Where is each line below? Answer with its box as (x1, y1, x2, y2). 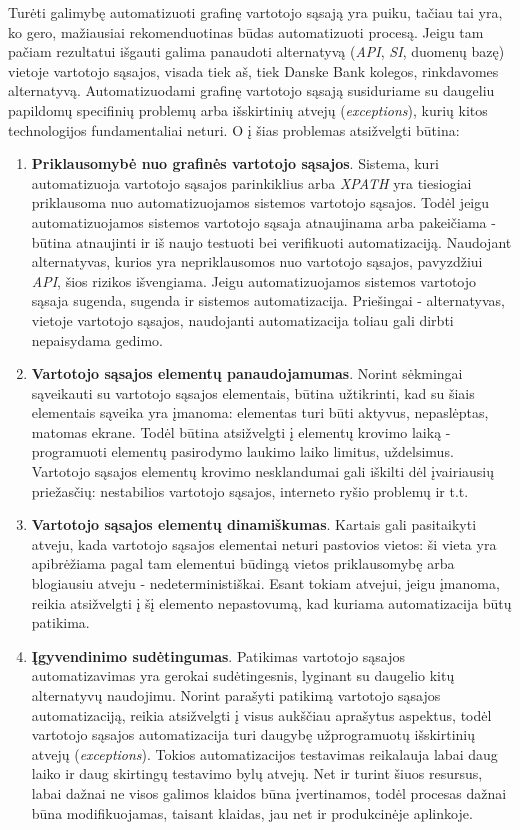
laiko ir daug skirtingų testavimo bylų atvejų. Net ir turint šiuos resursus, (31, 763, 483, 784)
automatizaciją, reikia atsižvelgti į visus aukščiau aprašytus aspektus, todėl (31, 704, 492, 725)
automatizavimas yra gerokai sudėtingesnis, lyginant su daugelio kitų (31, 665, 455, 686)
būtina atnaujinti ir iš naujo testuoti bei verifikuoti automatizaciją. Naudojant (31, 231, 512, 252)
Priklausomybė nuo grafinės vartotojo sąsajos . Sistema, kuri (31, 153, 439, 174)
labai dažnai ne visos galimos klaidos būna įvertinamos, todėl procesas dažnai (31, 782, 507, 803)
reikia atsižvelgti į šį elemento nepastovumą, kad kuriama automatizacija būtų (31, 592, 512, 613)
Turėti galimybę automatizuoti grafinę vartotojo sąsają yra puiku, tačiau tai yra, (8, 2, 503, 22)
